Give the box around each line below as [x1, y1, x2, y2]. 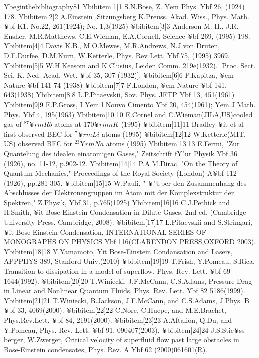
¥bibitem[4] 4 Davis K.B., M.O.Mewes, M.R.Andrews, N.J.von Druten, [4, 40, 220, 51]
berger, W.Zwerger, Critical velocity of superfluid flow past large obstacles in [4, 334, 239, 345]
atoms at [54, 119, 81, 129]
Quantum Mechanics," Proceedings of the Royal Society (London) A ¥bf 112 [4, 168, 237, 178]
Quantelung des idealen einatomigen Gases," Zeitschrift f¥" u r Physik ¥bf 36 [4, 148, 238, 158]
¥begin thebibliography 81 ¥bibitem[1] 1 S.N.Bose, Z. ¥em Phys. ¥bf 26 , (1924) [4, 1, 245, 11]
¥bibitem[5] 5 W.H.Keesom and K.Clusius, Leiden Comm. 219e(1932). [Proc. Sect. [4, 60, 256, 70]
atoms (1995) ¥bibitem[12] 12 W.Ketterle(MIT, [102, 128, 246, 139]
